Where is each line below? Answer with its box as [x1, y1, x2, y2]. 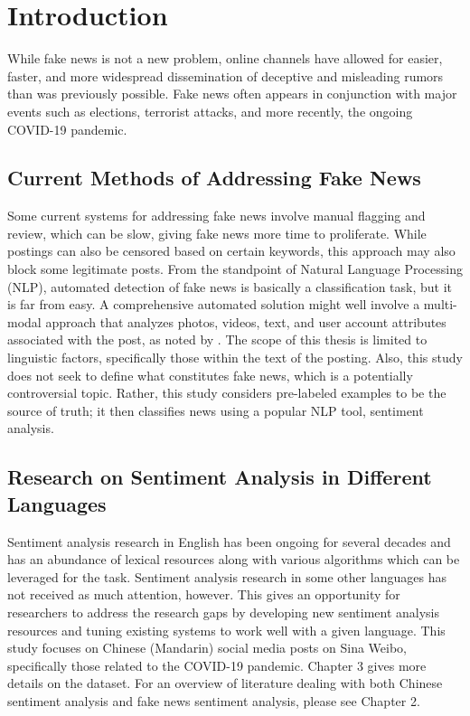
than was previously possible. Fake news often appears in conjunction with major [7, 84, 457, 103]
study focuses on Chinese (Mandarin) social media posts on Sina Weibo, [7, 638, 407, 657]
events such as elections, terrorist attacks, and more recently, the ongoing [7, 101, 413, 120]
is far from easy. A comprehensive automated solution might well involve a [7, 295, 420, 314]
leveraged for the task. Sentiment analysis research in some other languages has [7, 567, 447, 586]
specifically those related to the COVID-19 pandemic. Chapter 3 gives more [7, 655, 427, 674]
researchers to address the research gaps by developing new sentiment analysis [7, 602, 440, 621]
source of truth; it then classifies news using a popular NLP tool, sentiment [7, 400, 424, 419]
